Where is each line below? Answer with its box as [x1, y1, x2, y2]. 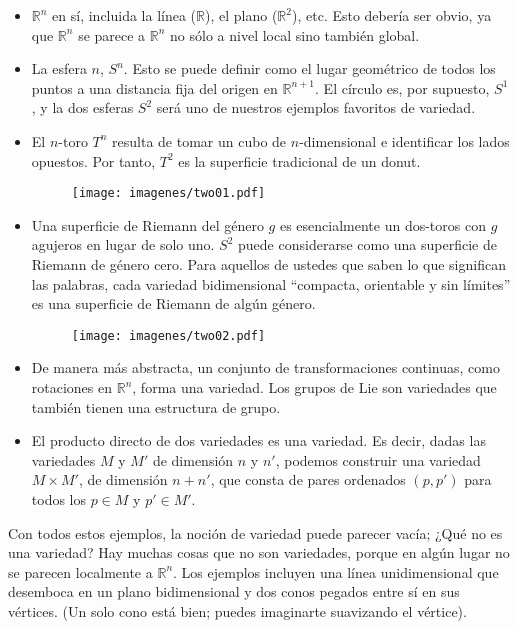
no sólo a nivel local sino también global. [170, 24, 420, 45]
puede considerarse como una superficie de [238, 234, 497, 255]
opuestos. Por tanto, [31, 150, 156, 171]
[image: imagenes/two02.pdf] [71, 328, 266, 343]
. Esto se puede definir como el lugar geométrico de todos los [123, 58, 496, 79]
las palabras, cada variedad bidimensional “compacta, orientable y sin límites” [31, 273, 511, 294]
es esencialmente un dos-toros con [279, 214, 486, 235]
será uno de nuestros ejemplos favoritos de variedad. [156, 97, 476, 118]
